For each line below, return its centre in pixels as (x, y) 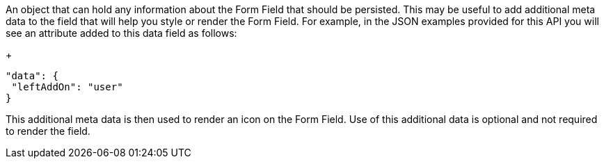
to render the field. (48, 131)
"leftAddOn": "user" (67, 87)
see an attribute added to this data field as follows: (121, 33)
